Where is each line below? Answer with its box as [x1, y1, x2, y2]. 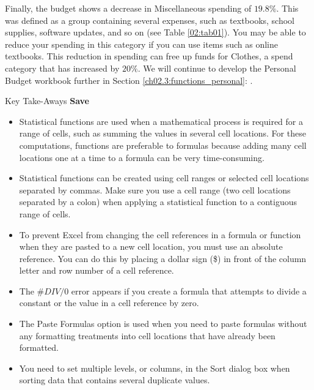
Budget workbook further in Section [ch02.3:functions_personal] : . [5, 73, 253, 86]
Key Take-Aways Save [5, 94, 89, 107]
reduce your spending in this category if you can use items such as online [5, 37, 279, 50]
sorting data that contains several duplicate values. [19, 373, 210, 386]
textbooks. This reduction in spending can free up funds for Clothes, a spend [5, 50, 293, 62]
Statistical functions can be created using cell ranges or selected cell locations [19, 171, 309, 184]
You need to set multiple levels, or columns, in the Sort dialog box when [19, 361, 290, 374]
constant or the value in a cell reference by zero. [19, 296, 199, 309]
